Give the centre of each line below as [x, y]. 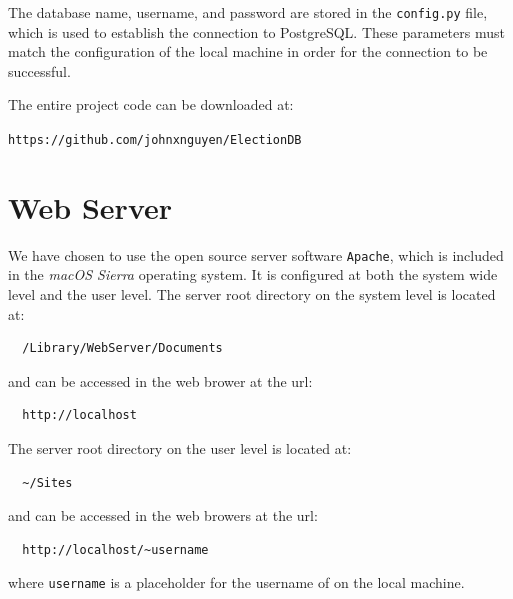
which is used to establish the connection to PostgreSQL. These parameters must [256, 31]
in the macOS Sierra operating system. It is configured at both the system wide [253, 274]
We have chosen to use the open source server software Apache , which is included [256, 254]
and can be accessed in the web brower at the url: [160, 380]
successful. [39, 70]
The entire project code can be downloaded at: [151, 104]
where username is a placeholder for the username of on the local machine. [236, 582]
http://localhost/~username [115, 549]
